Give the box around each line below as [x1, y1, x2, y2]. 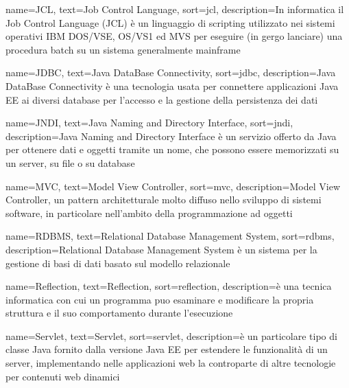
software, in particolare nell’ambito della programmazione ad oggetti [5, 205, 293, 220]
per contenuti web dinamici [5, 369, 120, 383]
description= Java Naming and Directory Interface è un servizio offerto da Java [5, 128, 337, 143]
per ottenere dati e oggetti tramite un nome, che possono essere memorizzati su [5, 142, 339, 157]
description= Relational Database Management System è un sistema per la [5, 242, 317, 256]
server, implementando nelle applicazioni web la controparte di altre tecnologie [5, 356, 336, 370]
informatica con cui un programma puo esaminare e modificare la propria [5, 292, 314, 306]
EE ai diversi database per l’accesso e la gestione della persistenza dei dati [5, 92, 318, 106]
